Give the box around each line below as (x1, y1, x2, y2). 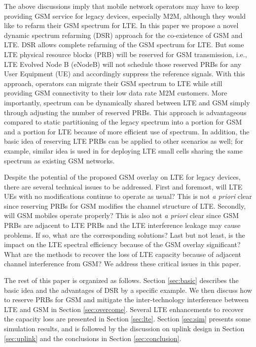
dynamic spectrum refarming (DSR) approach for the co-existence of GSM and (4, 30, 243, 40)
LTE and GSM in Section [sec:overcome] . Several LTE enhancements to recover (4, 304, 244, 314)
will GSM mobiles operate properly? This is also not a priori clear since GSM (4, 210, 239, 221)
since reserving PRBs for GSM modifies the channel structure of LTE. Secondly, (4, 200, 246, 211)
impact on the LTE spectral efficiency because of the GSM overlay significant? (4, 239, 241, 250)
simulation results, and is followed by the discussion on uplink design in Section (4, 323, 245, 333)
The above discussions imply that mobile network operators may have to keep (4, 1, 239, 11)
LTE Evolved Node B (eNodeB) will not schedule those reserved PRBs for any (4, 59, 242, 69)
